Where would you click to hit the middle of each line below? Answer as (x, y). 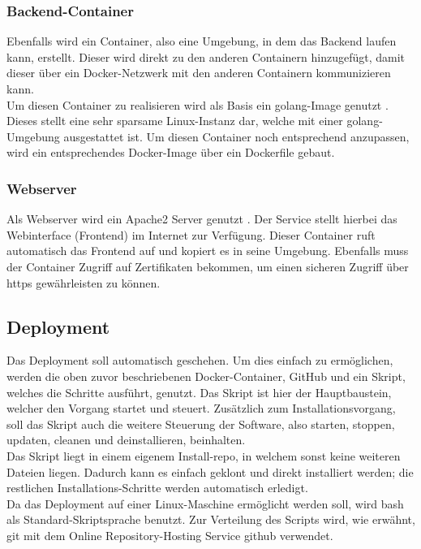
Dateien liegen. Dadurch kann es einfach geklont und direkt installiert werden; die (210, 471)
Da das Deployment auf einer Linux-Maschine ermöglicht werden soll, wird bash (205, 503)
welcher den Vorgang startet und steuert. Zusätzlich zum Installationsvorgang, (201, 408)
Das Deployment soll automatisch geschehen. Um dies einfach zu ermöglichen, (200, 360)
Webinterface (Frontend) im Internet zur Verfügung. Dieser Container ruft (191, 234)
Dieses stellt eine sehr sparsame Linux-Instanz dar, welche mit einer (175, 121)
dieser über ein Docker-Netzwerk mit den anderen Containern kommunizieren (199, 73)
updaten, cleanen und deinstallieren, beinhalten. (126, 440)
